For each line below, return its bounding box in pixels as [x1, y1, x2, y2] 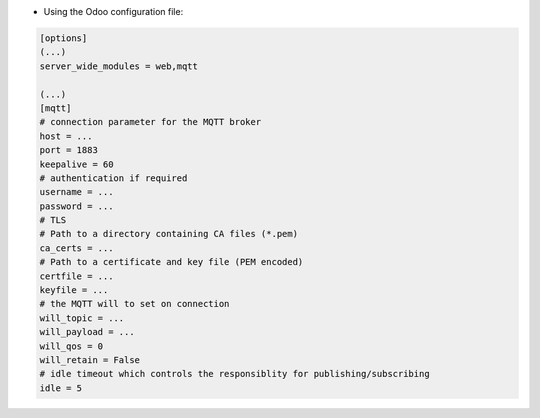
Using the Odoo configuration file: [43, 6, 184, 17]
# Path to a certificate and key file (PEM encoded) [39, 256, 304, 268]
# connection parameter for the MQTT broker [39, 116, 262, 128]
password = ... [39, 200, 114, 212]
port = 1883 [39, 145, 99, 156]
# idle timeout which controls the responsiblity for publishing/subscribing [39, 368, 430, 380]
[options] [39, 32, 88, 44]
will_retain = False [39, 354, 140, 365]
